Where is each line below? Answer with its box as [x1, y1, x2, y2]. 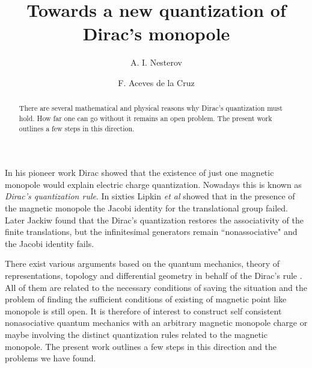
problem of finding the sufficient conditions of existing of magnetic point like [5, 293, 287, 305]
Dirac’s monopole [82, 21, 230, 46]
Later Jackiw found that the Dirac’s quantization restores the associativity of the [5, 213, 304, 226]
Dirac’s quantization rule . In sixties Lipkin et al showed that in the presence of [5, 190, 295, 202]
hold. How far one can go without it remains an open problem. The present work [19, 113, 272, 123]
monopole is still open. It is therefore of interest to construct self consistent [5, 304, 282, 317]
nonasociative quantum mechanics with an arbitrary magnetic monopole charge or [5, 316, 308, 329]
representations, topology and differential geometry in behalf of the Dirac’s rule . [5, 269, 302, 282]
